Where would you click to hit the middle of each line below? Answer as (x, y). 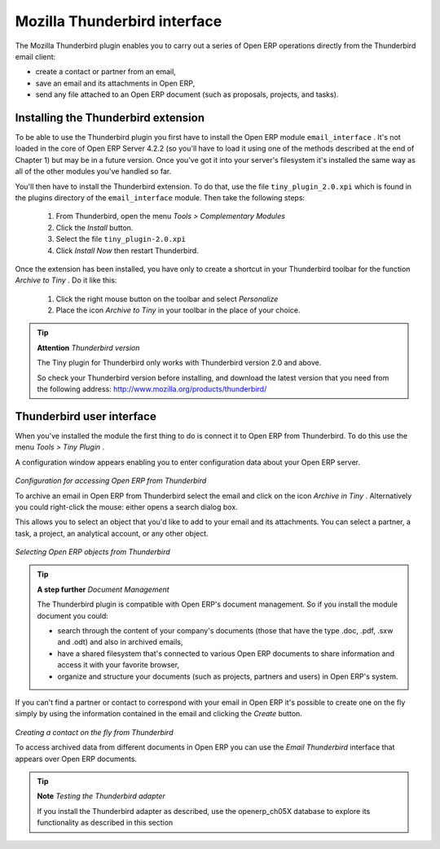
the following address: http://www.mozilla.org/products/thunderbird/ (152, 389)
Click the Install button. (95, 227)
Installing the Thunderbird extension (110, 118)
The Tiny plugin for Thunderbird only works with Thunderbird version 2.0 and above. (179, 363)
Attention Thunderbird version (88, 348)
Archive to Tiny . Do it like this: (66, 280)
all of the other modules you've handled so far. (93, 172)
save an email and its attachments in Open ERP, (115, 83)
